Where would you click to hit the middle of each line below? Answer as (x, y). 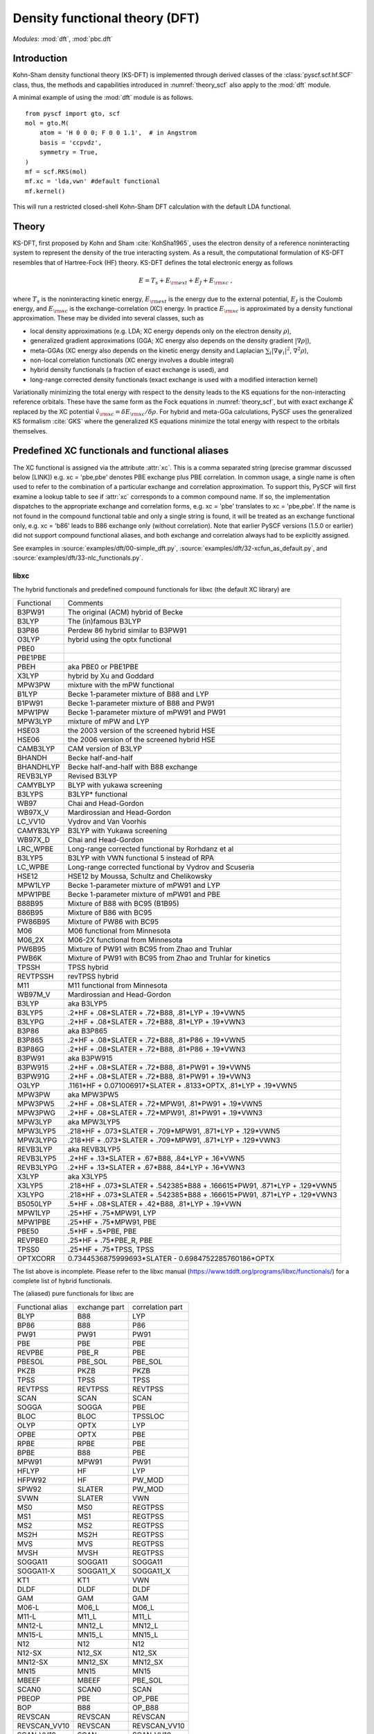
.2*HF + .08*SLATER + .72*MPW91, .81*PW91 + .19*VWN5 (165, 1104)
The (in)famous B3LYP (104, 621)
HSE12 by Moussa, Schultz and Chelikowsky (140, 876)
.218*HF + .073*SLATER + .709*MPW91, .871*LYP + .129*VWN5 (174, 1131)
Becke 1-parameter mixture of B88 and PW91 (141, 703)
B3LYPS (30, 794)
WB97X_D (33, 839)
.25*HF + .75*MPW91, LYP (112, 1212)
